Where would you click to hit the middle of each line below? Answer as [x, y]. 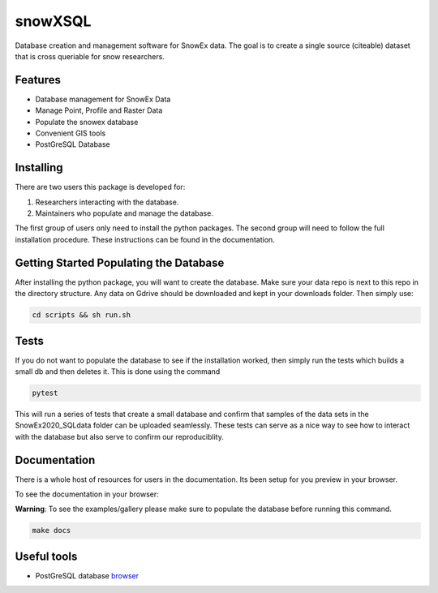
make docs [52, 531]
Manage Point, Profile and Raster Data [99, 110]
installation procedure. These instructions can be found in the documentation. [145, 239]
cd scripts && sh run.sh [82, 315]
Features [38, 80]
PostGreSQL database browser [87, 575]
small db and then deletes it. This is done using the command [118, 372]
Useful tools [46, 556]
